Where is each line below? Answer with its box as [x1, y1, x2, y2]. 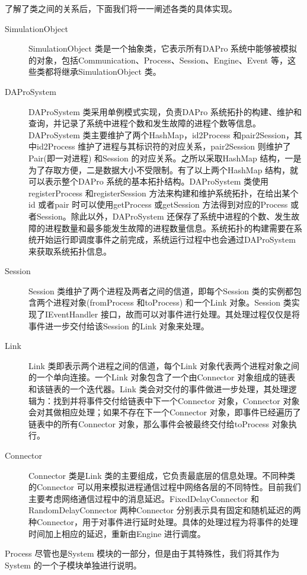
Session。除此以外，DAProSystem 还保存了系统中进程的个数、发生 [36, 209, 292, 222]
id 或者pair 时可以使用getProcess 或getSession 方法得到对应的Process [28, 198, 288, 211]
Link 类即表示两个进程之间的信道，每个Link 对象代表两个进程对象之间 [28, 359, 299, 371]
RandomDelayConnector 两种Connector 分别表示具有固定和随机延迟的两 [28, 504, 301, 516]
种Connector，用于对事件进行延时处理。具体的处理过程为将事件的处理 [28, 515, 299, 528]
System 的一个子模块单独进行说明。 [5, 558, 142, 571]
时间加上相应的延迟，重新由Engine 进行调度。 [28, 527, 206, 539]
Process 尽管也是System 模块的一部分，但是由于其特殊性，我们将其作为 [5, 547, 280, 560]
